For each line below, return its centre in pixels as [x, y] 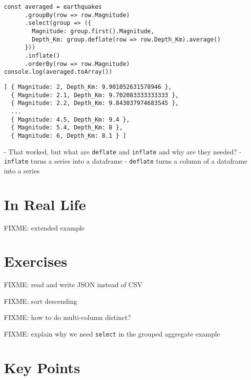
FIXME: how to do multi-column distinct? [67, 317]
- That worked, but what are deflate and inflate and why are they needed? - [123, 151]
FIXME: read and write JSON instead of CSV [73, 285]
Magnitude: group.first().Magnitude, [93, 31]
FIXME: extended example [44, 227]
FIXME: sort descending [41, 301]
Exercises [36, 261]
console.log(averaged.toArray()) [58, 72]
